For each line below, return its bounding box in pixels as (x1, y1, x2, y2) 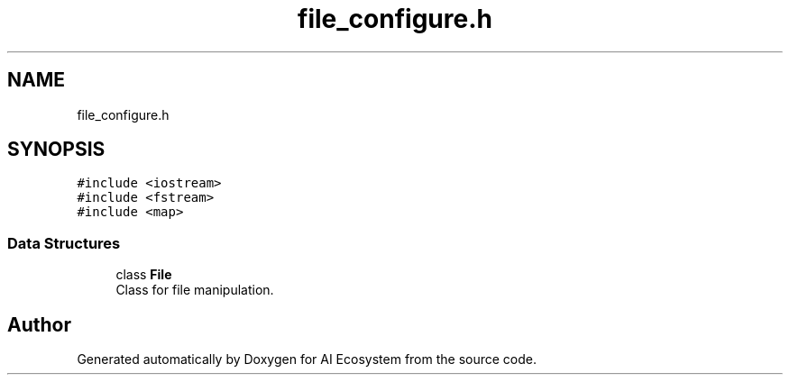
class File (115, 267, 172, 283)
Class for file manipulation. (115, 282, 274, 298)
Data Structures (7, 233, 121, 252)
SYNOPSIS (7, 138, 106, 161)
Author (7, 313, 71, 336)
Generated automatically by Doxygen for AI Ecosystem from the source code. (77, 351, 537, 368)
